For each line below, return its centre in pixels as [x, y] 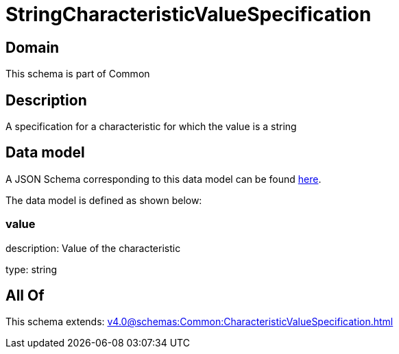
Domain [33, 47]
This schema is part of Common [78, 74]
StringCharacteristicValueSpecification [189, 14]
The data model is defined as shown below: [104, 200]
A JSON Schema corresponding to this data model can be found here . [164, 179]
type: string [32, 269]
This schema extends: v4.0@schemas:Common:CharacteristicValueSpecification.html [199, 322]
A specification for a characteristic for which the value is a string [151, 127]
